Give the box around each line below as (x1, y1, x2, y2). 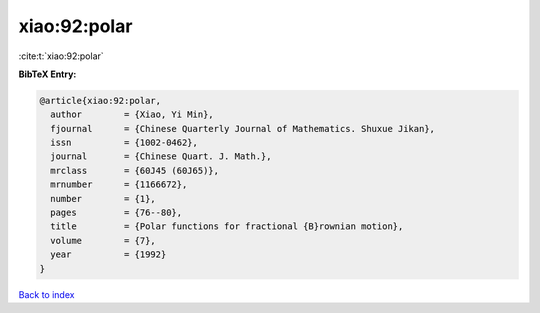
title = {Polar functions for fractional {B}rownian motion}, (50, 221, 404, 232)
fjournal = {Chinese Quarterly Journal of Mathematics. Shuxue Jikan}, (50, 123, 435, 134)
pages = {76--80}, (50, 207, 183, 219)
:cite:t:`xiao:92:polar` (18, 50, 104, 62)
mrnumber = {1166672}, (50, 179, 188, 190)
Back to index (18, 288, 75, 300)
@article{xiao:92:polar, (39, 95, 162, 106)
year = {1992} (50, 249, 167, 260)
